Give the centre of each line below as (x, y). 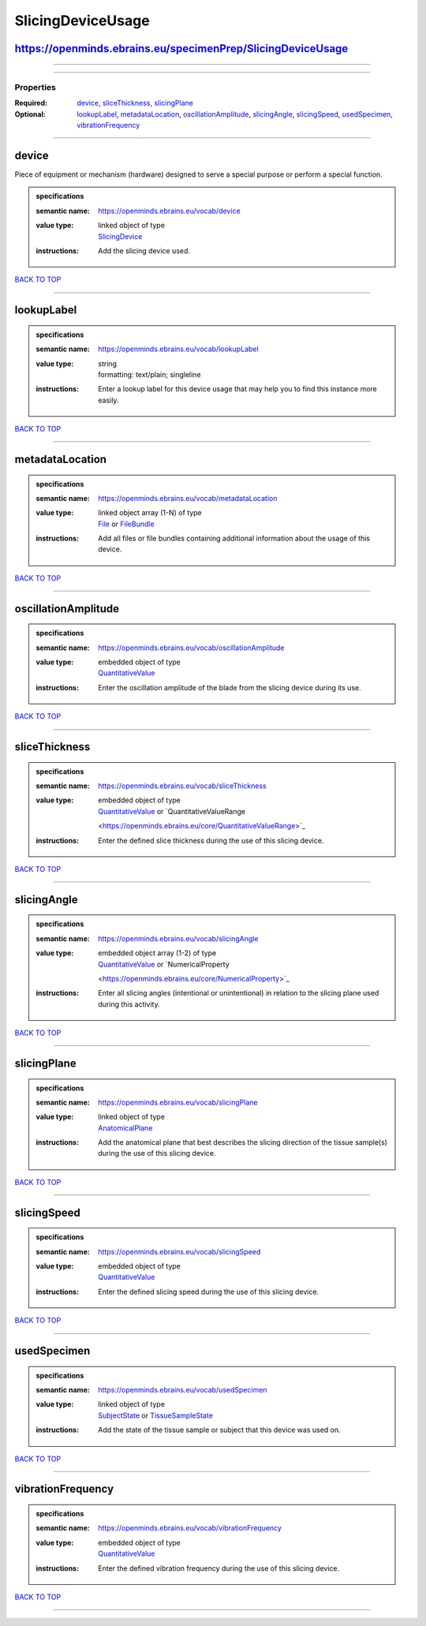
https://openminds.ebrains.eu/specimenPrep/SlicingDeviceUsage (181, 49)
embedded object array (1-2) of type (157, 953)
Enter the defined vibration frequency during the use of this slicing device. (219, 1568)
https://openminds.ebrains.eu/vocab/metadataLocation (188, 498)
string (108, 364)
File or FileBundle (126, 524)
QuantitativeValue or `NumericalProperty (164, 964)
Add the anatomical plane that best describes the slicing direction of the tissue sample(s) (243, 1142)
